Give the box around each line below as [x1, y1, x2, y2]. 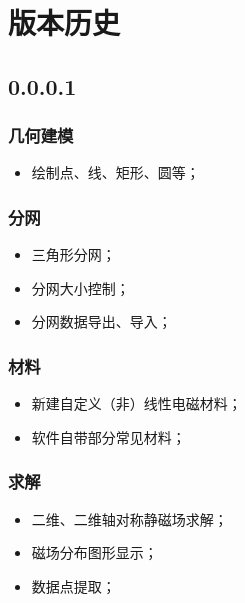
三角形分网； [31, 244, 116, 265]
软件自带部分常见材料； [31, 426, 186, 447]
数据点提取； [31, 575, 116, 596]
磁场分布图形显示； [31, 542, 158, 563]
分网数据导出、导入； [31, 311, 172, 332]
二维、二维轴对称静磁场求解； [31, 508, 228, 529]
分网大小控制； [31, 277, 130, 298]
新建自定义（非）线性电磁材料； [31, 393, 242, 414]
